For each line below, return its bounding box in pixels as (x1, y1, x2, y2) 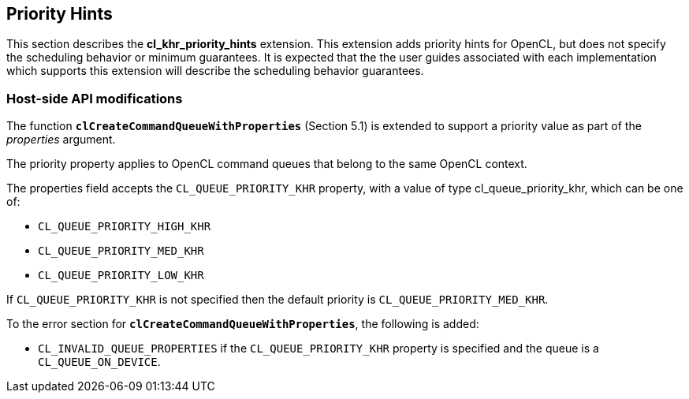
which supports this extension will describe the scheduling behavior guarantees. (6, 64, 424, 78)
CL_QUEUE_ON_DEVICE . (38, 355, 161, 369)
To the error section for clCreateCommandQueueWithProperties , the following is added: (6, 317, 479, 331)
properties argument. (6, 132, 116, 147)
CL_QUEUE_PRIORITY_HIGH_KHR (38, 220, 211, 233)
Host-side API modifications (6, 90, 183, 106)
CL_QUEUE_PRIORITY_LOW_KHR (38, 269, 204, 282)
